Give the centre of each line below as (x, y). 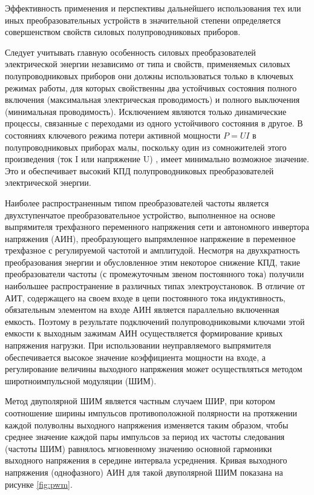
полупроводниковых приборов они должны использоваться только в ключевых (149, 75)
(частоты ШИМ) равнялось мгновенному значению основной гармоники (139, 448)
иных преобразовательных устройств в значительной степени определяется (143, 20)
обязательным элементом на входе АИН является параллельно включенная (142, 310)
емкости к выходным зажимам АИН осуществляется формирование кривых (144, 333)
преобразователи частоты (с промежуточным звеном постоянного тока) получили (155, 274)
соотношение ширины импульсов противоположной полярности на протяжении (151, 413)
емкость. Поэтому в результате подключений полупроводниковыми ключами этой (155, 321)
